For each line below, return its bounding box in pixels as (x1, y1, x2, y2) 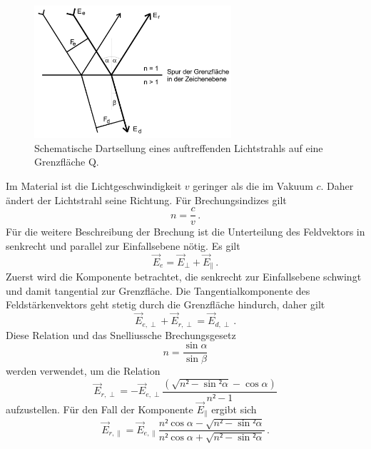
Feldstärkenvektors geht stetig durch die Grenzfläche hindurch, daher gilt (6, 297, 325, 312)
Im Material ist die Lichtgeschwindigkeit (6, 178, 182, 193)
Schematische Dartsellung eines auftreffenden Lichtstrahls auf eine (34, 140, 323, 155)
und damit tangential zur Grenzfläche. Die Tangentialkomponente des (6, 283, 310, 298)
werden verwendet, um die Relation (6, 363, 161, 378)
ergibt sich (211, 402, 257, 416)
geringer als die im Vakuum (193, 178, 313, 193)
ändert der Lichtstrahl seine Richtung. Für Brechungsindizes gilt (6, 192, 287, 207)
